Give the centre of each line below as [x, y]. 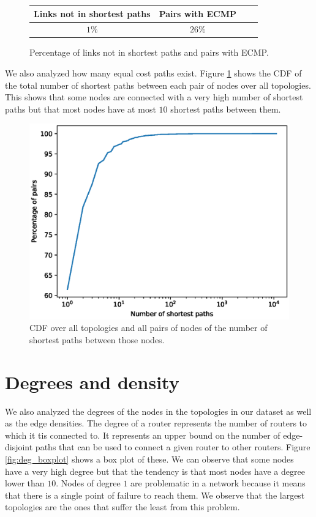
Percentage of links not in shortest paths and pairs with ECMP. [149, 52]
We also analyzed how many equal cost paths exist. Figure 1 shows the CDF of [153, 73]
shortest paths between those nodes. [97, 339]
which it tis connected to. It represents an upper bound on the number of [143, 435]
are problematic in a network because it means [218, 483]
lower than [25, 483]
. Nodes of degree [88, 483]
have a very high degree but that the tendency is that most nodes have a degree [155, 471]
